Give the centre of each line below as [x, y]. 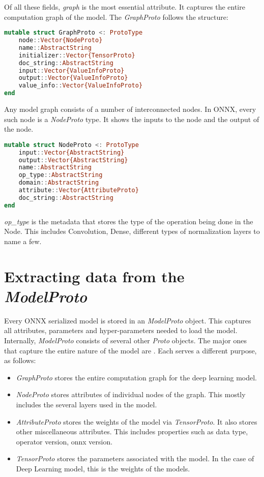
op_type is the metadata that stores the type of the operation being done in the [129, 221]
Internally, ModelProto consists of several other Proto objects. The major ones [126, 340]
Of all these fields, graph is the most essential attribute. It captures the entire [125, 7]
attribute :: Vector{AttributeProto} [79, 190]
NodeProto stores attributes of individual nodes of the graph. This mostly [131, 394]
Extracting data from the [94, 276]
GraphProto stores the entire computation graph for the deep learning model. [137, 377]
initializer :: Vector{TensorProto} [77, 55]
